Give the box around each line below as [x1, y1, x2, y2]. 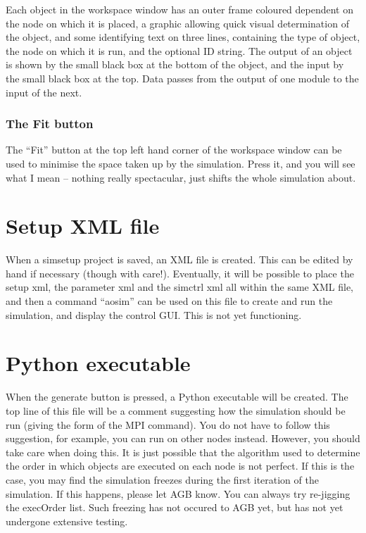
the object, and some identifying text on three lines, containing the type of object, [6, 30, 360, 44]
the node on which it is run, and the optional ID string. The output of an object [6, 43, 353, 58]
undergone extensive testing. [6, 513, 128, 528]
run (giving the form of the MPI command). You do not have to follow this [6, 417, 330, 432]
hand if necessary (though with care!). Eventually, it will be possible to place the [6, 265, 354, 280]
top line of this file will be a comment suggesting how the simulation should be [6, 403, 346, 418]
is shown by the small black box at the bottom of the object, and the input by [6, 57, 344, 72]
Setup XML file [6, 211, 160, 240]
